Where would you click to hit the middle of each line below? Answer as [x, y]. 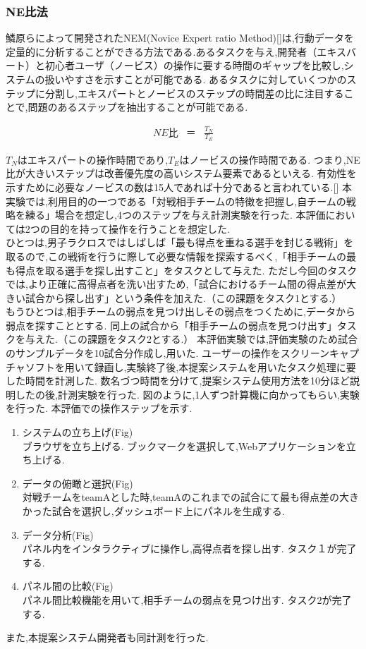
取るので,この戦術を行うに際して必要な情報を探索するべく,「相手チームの [176, 256]
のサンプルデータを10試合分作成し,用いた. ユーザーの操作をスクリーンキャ [178, 353]
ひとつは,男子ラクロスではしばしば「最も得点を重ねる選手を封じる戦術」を [179, 242]
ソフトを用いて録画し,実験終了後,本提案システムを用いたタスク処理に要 [190, 366]
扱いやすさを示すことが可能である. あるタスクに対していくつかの [196, 79]
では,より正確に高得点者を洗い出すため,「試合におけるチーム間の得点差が [176, 284]
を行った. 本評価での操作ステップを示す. [99, 408]
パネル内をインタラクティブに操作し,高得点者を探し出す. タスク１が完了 [189, 548]
